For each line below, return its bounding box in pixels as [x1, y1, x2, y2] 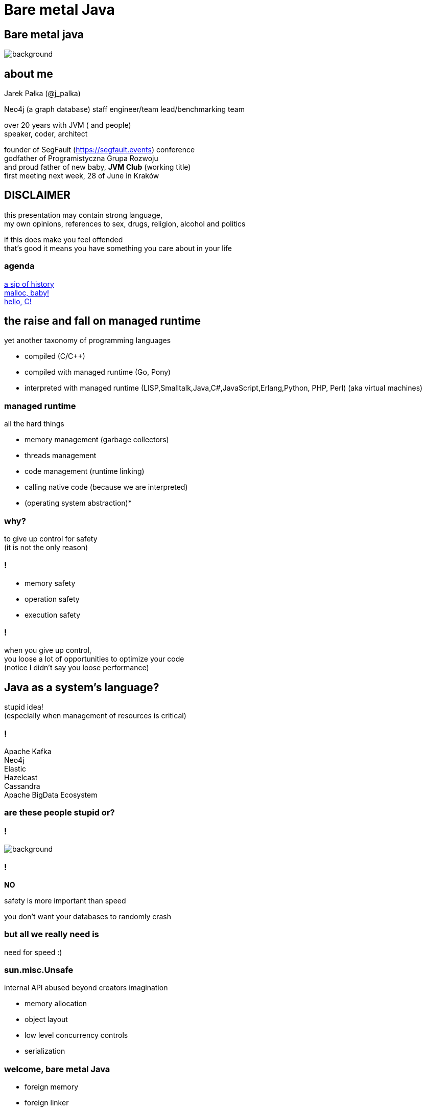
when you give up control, [4, 646, 91, 655]
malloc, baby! [4, 288, 50, 297]
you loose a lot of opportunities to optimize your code [4, 654, 184, 664]
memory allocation [25, 999, 87, 1008]
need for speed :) [4, 947, 62, 957]
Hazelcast [4, 773, 38, 782]
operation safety [25, 594, 80, 603]
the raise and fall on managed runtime [4, 314, 201, 328]
